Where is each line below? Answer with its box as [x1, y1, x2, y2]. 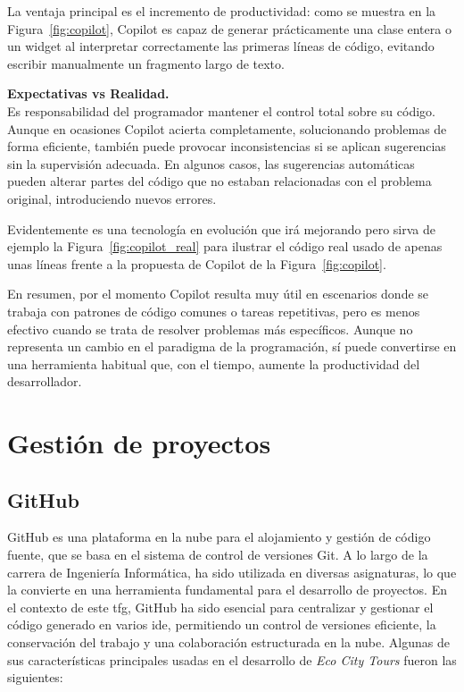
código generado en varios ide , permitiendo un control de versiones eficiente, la [7, 615, 436, 634]
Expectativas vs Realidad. [7, 84, 170, 103]
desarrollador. [7, 372, 82, 391]
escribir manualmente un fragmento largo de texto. [7, 54, 285, 72]
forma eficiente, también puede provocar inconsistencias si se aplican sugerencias [7, 137, 446, 156]
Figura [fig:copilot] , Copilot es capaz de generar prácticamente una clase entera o [7, 19, 452, 38]
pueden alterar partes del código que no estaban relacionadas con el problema [7, 172, 432, 190]
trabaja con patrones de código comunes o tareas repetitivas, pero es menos [7, 301, 420, 320]
